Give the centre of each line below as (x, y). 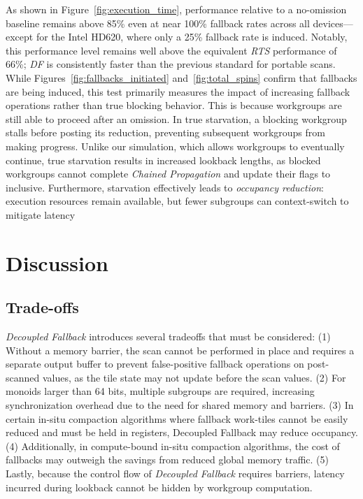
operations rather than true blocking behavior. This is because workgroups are (174, 105)
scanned (23, 377)
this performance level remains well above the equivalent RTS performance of (171, 50)
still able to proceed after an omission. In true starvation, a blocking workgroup (176, 118)
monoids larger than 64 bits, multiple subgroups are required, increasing (160, 391)
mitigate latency (41, 214)
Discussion (57, 262)
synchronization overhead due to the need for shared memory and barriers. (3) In (180, 405)
